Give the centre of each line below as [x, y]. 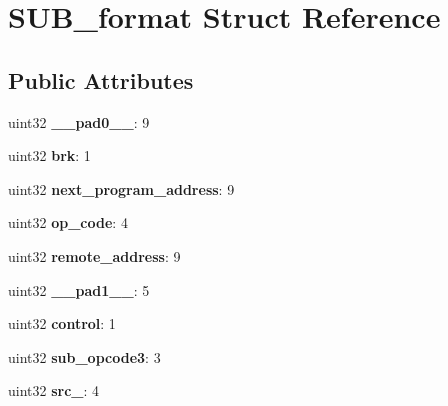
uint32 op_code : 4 [68, 222]
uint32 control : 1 [62, 323]
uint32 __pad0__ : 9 [79, 121]
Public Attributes [101, 79]
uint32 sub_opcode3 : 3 [84, 356]
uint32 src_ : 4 [54, 390]
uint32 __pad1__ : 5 [79, 289]
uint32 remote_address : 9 [94, 255]
